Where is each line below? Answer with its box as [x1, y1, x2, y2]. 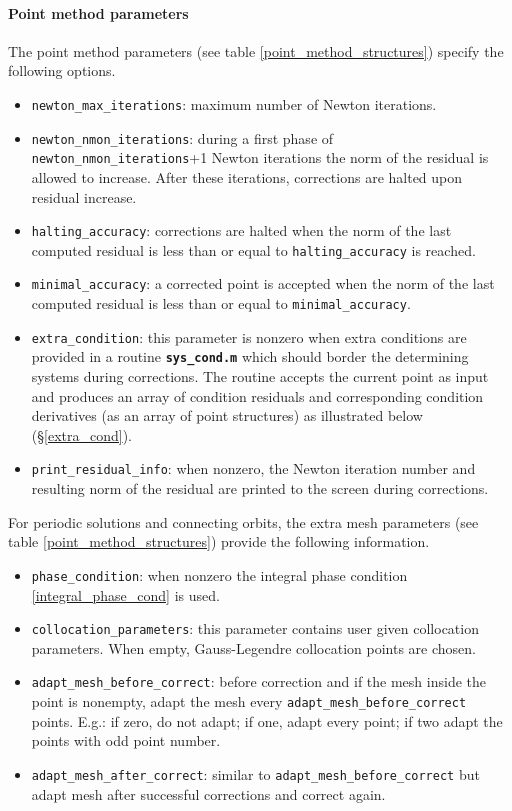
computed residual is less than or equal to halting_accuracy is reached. [31, 239, 476, 260]
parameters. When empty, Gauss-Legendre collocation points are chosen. [31, 637, 476, 658]
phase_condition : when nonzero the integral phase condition [31, 564, 408, 585]
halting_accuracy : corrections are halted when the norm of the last [31, 220, 452, 241]
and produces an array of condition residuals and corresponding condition [31, 385, 484, 406]
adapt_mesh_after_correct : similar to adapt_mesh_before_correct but [31, 763, 480, 784]
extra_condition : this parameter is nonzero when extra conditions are [31, 326, 467, 347]
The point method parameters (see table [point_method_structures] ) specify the [8, 40, 504, 61]
